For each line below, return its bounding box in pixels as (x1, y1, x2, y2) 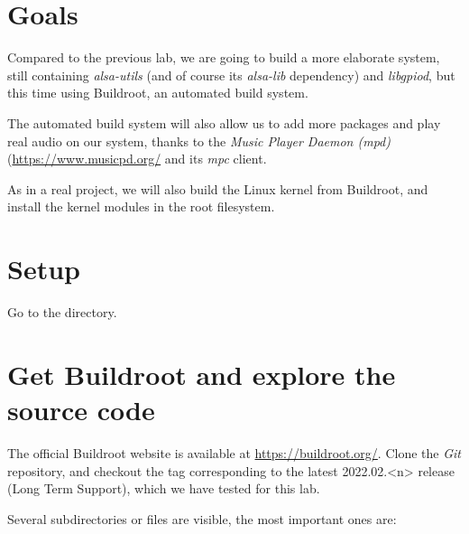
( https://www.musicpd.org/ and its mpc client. (7, 149, 267, 168)
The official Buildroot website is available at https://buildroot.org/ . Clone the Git (7, 443, 461, 462)
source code (7, 390, 155, 427)
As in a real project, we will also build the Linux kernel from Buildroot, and (7, 179, 428, 198)
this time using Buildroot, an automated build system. (7, 83, 308, 102)
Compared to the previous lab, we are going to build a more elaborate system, (7, 48, 440, 67)
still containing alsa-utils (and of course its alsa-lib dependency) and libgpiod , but (7, 65, 455, 84)
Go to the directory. (7, 303, 117, 321)
